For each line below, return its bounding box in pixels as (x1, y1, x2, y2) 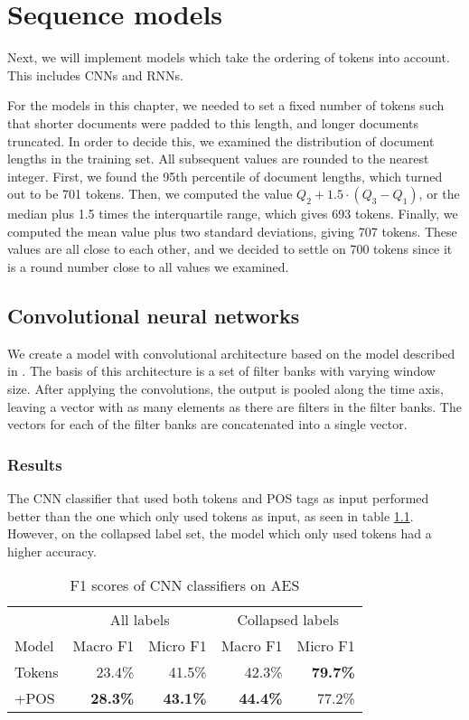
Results (7, 453, 62, 475)
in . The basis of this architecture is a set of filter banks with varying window (7, 361, 436, 380)
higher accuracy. (7, 541, 97, 560)
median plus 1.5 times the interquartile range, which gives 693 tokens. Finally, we (7, 204, 458, 223)
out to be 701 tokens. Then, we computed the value (7, 184, 293, 203)
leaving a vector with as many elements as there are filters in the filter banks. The (7, 397, 462, 416)
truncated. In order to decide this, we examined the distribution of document (7, 131, 435, 150)
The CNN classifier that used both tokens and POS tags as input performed (7, 489, 429, 508)
